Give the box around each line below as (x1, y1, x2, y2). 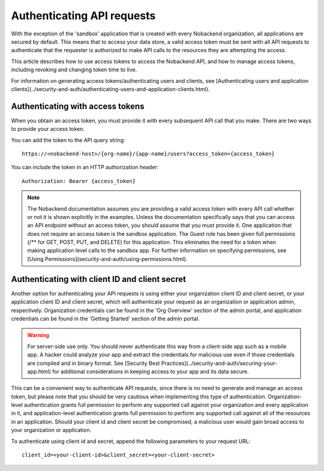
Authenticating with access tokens (11, 101, 145, 111)
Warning (27, 332, 49, 339)
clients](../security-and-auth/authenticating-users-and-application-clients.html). (11, 85, 210, 92)
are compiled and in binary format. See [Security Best (27, 359, 160, 367)
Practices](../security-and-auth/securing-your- (161, 359, 277, 367)
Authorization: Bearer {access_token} (22, 178, 136, 184)
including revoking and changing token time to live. (11, 66, 137, 73)
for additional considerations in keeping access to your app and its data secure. (52, 368, 249, 375)
